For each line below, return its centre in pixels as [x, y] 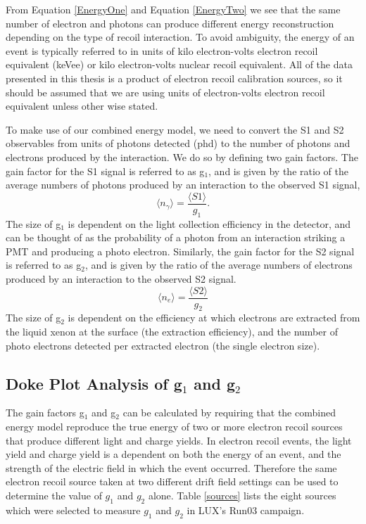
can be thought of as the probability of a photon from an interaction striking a [176, 237]
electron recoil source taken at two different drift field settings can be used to [172, 481]
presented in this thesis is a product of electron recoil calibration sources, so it [174, 78]
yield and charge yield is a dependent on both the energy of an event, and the [173, 454]
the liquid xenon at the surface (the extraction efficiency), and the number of [172, 331]
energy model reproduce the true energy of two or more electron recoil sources [174, 426]
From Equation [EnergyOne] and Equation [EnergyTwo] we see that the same [173, 9]
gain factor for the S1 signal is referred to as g [105, 171]
